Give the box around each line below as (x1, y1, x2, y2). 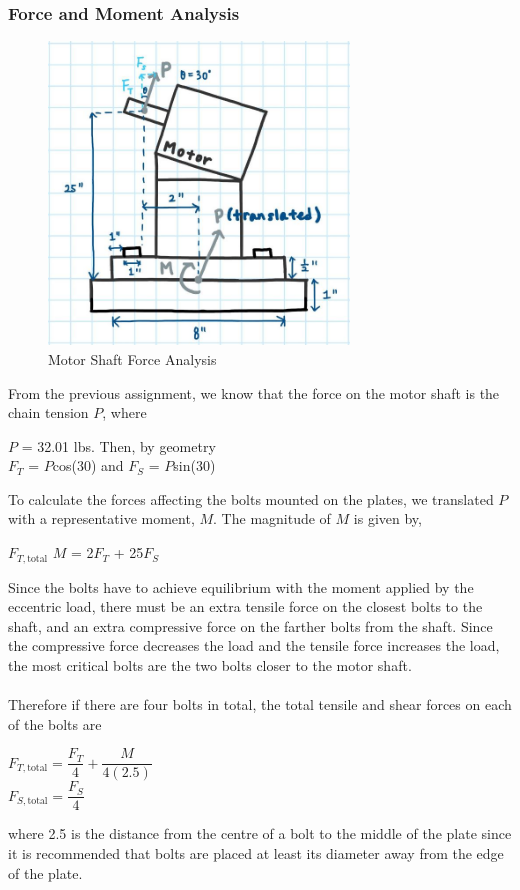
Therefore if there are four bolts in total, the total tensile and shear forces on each (8, 694, 512, 715)
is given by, (353, 508, 422, 529)
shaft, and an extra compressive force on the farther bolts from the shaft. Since (8, 615, 493, 636)
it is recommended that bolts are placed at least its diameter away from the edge (8, 843, 504, 863)
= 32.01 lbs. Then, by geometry (21, 435, 216, 456)
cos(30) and (52, 455, 124, 476)
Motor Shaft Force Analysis (48, 348, 217, 369)
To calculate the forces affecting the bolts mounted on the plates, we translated (8, 488, 494, 509)
